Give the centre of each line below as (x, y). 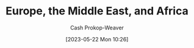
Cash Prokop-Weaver (97, 28)
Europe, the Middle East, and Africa (97, 11)
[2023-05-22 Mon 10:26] (97, 39)
